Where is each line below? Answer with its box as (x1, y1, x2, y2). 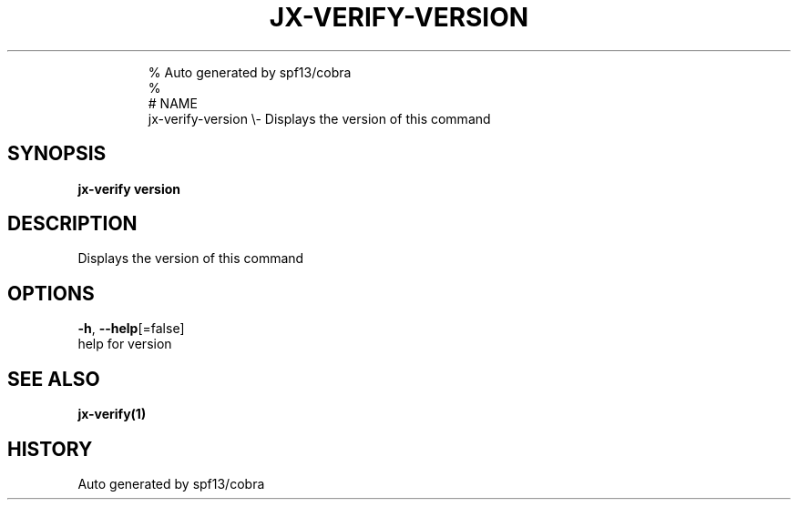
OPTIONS (7, 281, 95, 305)
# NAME (148, 95, 198, 111)
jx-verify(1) (77, 406, 147, 422)
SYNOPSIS (7, 142, 107, 166)
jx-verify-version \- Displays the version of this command (148, 110, 491, 127)
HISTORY (7, 437, 93, 461)
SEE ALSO (7, 367, 100, 390)
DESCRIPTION (7, 212, 138, 236)
